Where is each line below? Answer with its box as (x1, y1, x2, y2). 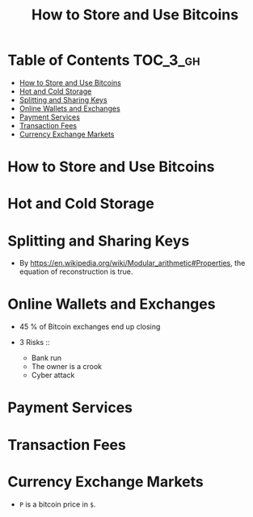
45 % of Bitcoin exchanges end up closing (19, 322, 161, 332)
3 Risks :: (19, 338, 50, 347)
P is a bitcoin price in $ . (19, 499, 96, 509)
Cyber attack (31, 370, 75, 380)
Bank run (31, 353, 62, 363)
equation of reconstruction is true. (19, 267, 133, 276)
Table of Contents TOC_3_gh (7, 51, 200, 69)
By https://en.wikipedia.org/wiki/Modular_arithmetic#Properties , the (19, 258, 246, 268)
